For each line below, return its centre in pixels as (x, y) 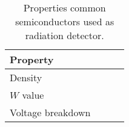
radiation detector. (64, 35)
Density (26, 77)
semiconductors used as (65, 21)
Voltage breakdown (50, 112)
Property (32, 59)
